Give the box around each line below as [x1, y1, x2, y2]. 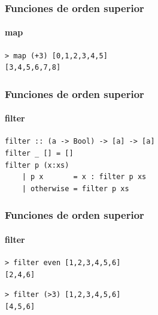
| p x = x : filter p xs [22, 173, 147, 182]
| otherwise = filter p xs [22, 184, 129, 193]
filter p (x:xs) [5, 161, 69, 170]
